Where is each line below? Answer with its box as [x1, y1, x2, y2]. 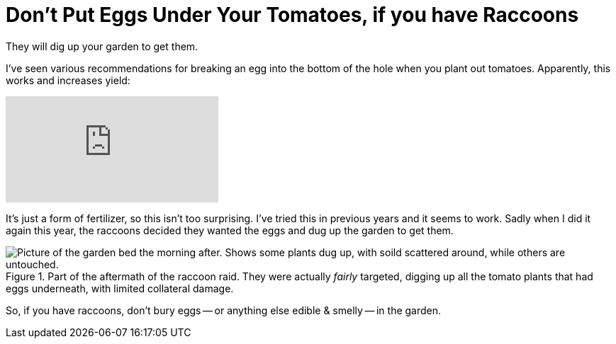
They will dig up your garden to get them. [6, 40, 198, 52]
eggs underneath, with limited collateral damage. [6, 282, 234, 294]
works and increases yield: [6, 74, 130, 86]
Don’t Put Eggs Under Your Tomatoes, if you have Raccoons [6, 3, 579, 27]
